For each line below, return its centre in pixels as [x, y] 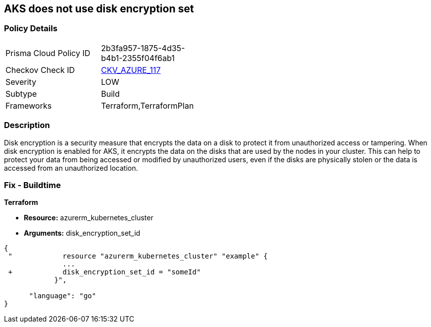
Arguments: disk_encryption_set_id [82, 233]
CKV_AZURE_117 [131, 70]
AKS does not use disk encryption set [99, 9]
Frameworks [29, 105]
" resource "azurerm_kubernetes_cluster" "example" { [138, 256]
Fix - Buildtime [33, 185]
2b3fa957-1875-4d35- [143, 48]
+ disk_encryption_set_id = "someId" [105, 272]
